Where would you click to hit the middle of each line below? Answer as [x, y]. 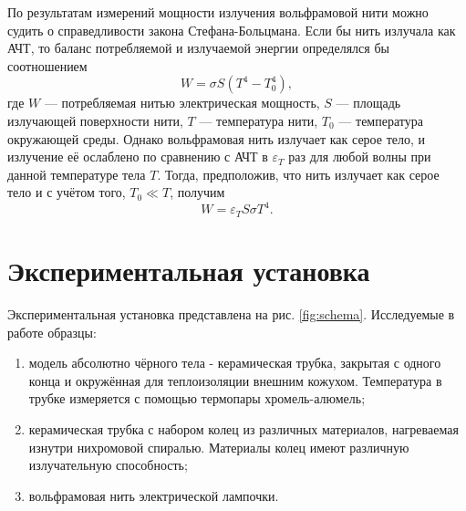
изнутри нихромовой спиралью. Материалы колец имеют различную [219, 447]
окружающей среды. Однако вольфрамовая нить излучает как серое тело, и [217, 138]
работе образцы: [52, 332]
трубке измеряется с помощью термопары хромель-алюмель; [197, 398]
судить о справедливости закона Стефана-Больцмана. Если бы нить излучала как [232, 30]
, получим [197, 192]
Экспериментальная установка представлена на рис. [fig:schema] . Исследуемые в [231, 314]
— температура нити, [259, 120]
